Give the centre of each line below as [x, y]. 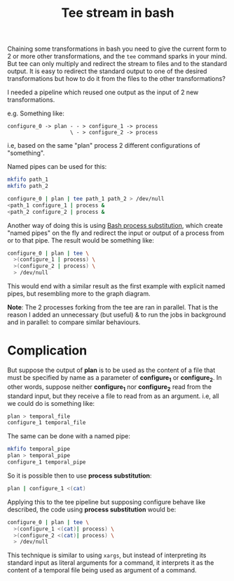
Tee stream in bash [118, 13]
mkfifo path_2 [28, 186]
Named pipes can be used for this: [57, 167]
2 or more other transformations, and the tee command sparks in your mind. [117, 56]
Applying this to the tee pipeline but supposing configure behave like [106, 502]
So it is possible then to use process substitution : [80, 475]
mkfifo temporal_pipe [39, 449]
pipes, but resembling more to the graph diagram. [79, 294]
